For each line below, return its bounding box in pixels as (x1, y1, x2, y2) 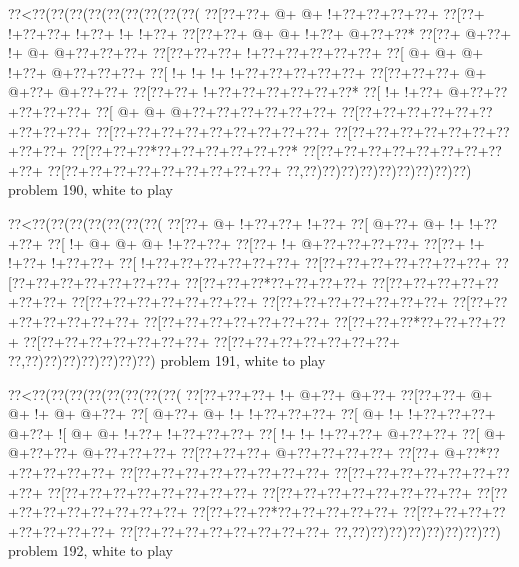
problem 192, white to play (8, 540, 173, 561)
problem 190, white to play (8, 179, 173, 200)
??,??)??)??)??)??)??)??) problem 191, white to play (8, 350, 326, 371)
